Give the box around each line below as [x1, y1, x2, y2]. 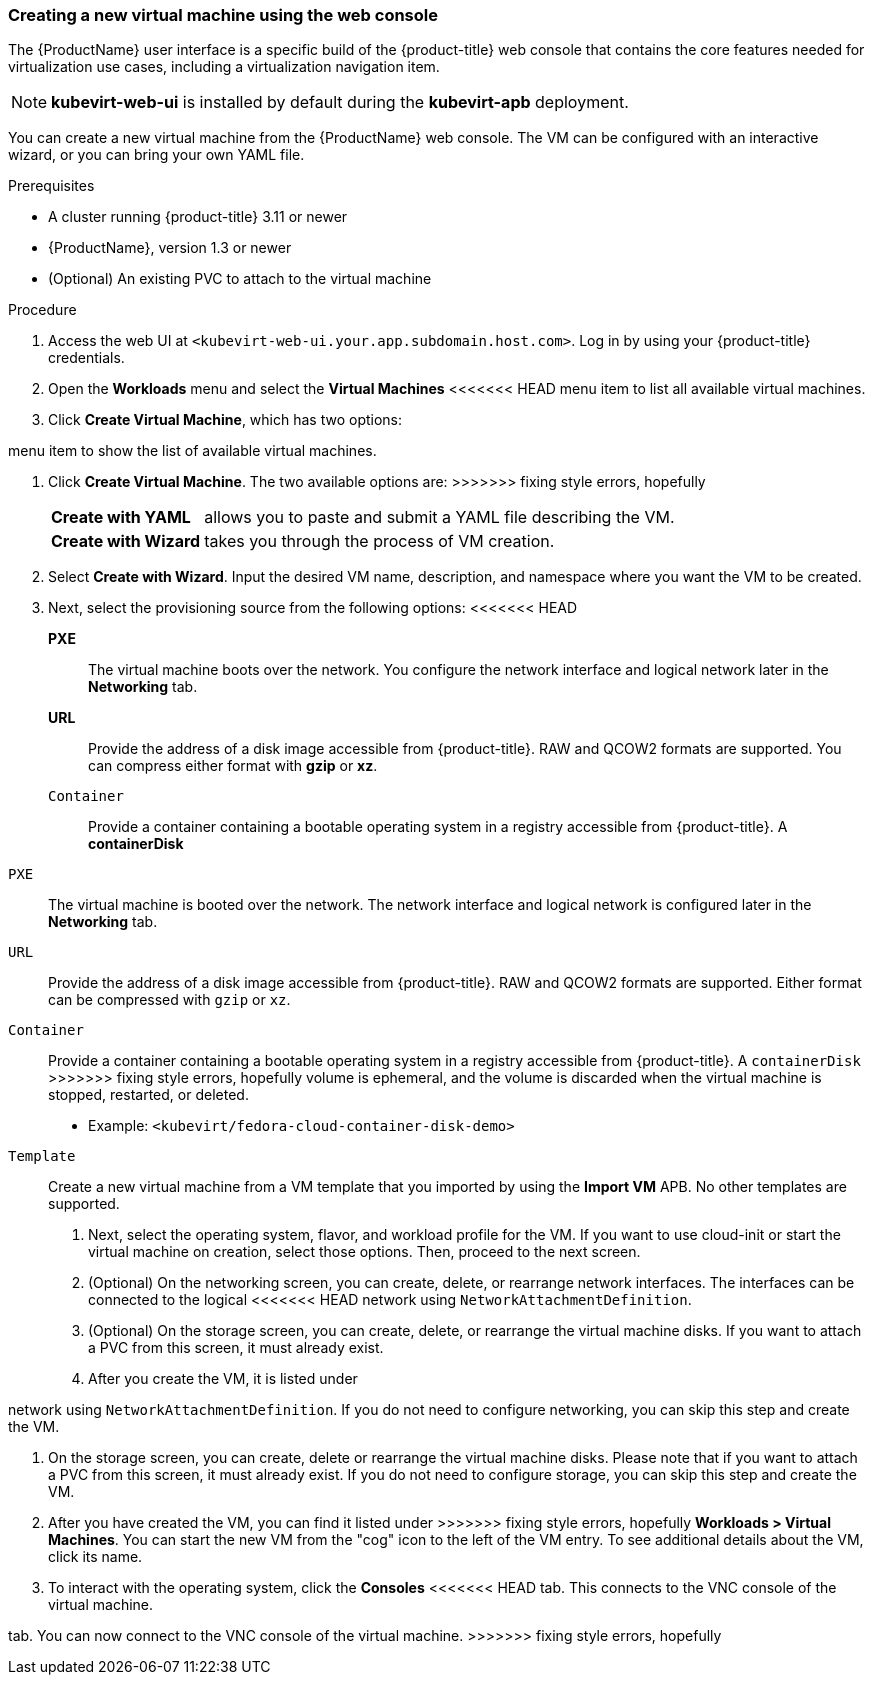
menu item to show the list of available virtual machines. [8, 442, 377, 460]
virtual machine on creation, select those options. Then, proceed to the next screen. [88, 1243, 641, 1261]
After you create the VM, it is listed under [88, 1370, 358, 1388]
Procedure [8, 301, 77, 319]
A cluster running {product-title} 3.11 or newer [48, 208, 348, 226]
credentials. [48, 349, 125, 367]
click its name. [48, 1548, 143, 1566]
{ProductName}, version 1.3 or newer [48, 239, 292, 257]
